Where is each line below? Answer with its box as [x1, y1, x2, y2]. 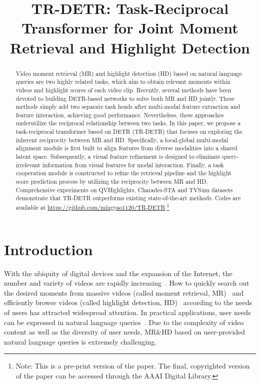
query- [222, 152, 239, 161]
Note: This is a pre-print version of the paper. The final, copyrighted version [15, 361, 250, 371]
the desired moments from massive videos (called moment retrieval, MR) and [4, 287, 244, 298]
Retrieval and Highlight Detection [10, 37, 250, 57]
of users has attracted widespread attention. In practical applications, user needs [4, 307, 251, 317]
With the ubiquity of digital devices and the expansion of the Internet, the [4, 268, 232, 278]
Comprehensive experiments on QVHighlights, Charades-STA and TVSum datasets [15, 185, 233, 194]
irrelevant [15, 160, 40, 169]
